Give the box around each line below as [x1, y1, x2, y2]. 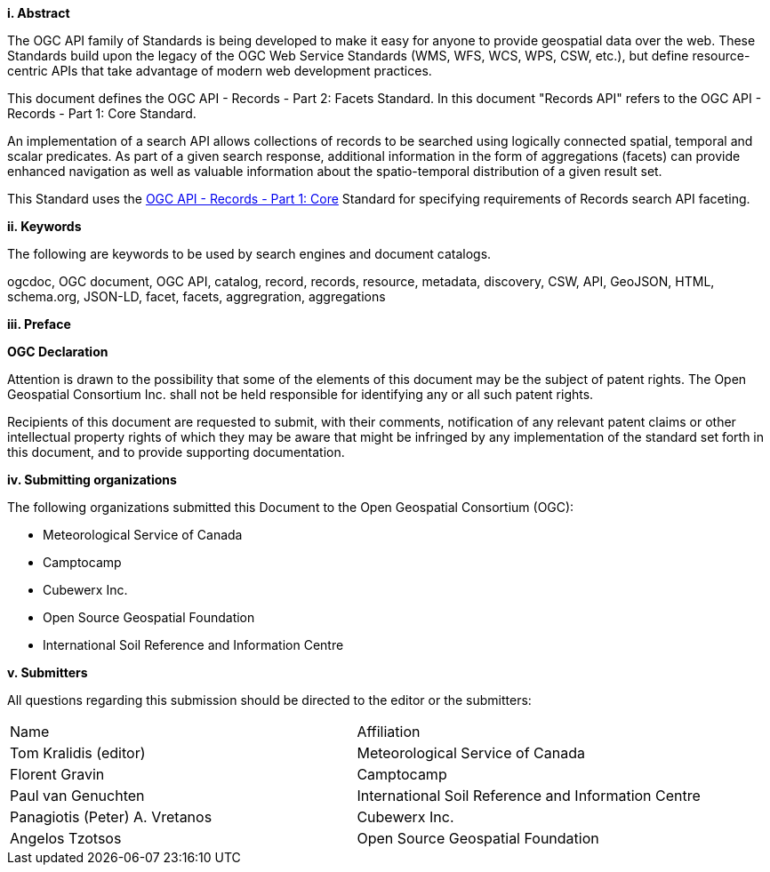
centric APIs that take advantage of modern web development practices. [7, 63, 432, 78]
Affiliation [357, 723, 421, 740]
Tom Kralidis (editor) [10, 744, 146, 762]
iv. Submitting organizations [7, 472, 177, 487]
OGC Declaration [7, 344, 108, 359]
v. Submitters [7, 665, 88, 680]
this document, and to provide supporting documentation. [7, 444, 345, 460]
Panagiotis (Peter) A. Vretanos [10, 808, 213, 826]
